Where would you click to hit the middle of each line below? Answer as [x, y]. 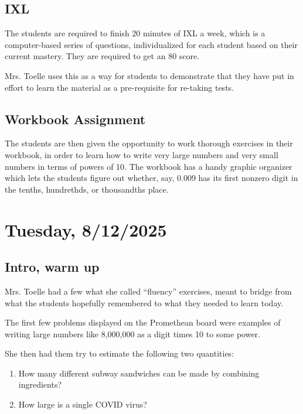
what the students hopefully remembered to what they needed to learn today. [144, 302]
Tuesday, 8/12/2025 [86, 229]
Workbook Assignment [75, 119]
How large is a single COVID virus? [83, 404]
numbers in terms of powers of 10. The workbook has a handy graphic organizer [149, 166]
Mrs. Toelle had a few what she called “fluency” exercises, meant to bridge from [148, 291]
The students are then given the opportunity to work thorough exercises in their [149, 143]
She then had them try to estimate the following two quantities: [120, 353]
